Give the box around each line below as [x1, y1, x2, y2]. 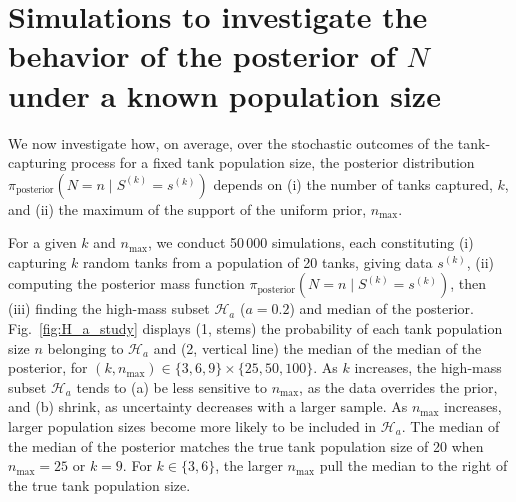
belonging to [47, 337, 124, 358]
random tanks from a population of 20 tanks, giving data [83, 251, 433, 272]
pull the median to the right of [319, 455, 508, 476]
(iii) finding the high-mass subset [8, 298, 210, 319]
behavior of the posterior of [8, 35, 396, 76]
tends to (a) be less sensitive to [76, 376, 268, 397]
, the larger [215, 455, 283, 476]
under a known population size [8, 74, 441, 115]
